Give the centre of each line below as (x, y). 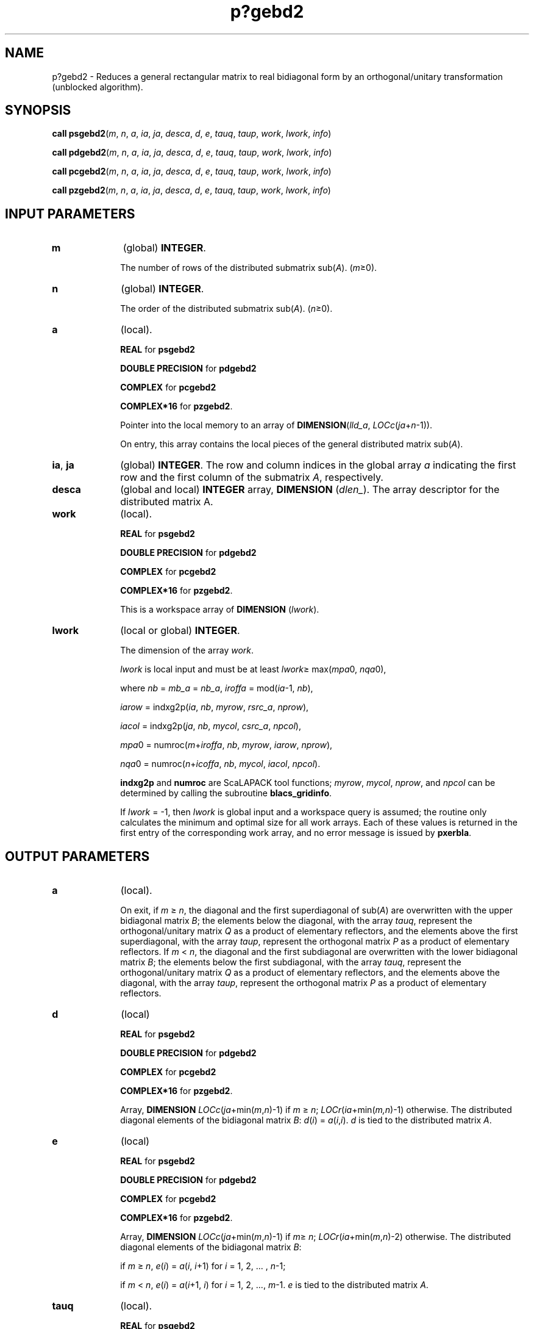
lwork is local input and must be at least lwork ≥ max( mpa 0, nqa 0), (253, 669)
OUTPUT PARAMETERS (77, 856)
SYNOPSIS (38, 110)
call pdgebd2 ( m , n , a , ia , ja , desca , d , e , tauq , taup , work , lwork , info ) (192, 153)
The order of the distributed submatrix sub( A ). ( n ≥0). (226, 309)
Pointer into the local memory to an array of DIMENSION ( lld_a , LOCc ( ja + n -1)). (276, 425)
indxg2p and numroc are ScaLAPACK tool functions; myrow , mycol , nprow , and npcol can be (308, 783)
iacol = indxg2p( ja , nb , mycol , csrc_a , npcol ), (211, 726)
